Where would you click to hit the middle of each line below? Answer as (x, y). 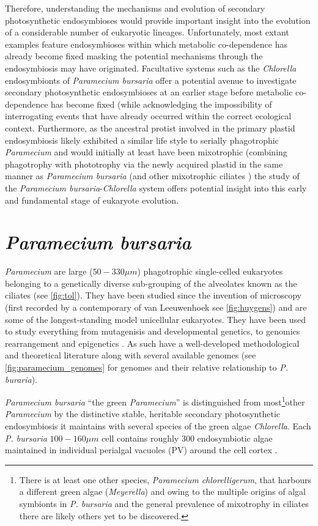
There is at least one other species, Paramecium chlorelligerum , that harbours (165, 479)
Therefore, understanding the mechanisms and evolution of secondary (135, 8)
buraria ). (21, 379)
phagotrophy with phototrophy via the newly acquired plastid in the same (144, 164)
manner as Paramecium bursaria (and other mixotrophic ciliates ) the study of (152, 176)
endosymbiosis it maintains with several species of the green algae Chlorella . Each (158, 426)
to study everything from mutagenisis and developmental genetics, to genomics (153, 331)
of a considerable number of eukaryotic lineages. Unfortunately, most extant (147, 32)
